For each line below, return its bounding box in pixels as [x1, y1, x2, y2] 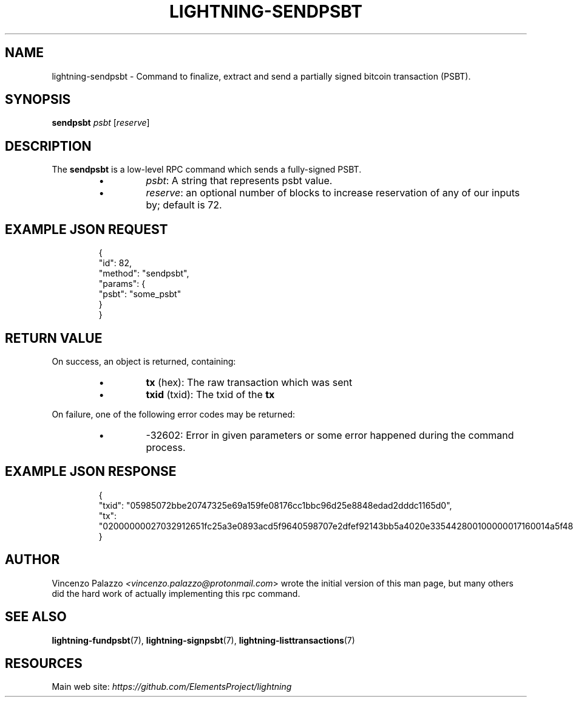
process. [146, 441, 186, 453]
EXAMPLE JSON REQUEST [5, 221, 168, 237]
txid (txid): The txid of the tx [146, 388, 275, 401]
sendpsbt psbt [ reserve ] [52, 117, 150, 128]
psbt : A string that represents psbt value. [146, 174, 333, 187]
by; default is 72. [146, 199, 222, 212]
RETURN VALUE [5, 330, 103, 346]
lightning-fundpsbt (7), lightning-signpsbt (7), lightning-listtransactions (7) [52, 635, 355, 645]
